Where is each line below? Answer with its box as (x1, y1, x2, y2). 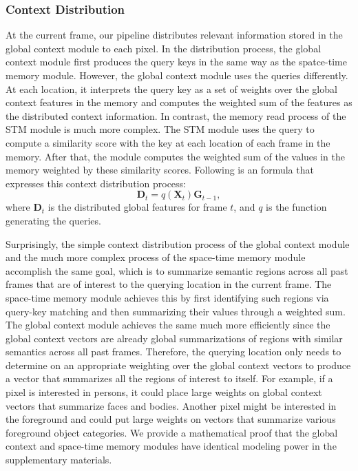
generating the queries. (6, 213, 101, 227)
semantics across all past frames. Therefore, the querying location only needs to (6, 344, 341, 359)
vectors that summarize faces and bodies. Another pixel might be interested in (6, 398, 337, 412)
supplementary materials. (6, 452, 112, 467)
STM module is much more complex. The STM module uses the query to (6, 122, 315, 136)
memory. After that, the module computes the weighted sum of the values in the (6, 149, 345, 163)
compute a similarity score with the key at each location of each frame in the (6, 135, 330, 149)
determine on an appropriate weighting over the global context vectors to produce (6, 357, 351, 372)
